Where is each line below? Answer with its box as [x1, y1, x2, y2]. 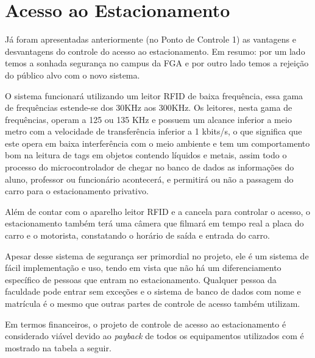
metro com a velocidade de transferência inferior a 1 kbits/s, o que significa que [5, 125, 302, 138]
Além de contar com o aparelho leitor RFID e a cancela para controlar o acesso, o [5, 205, 311, 217]
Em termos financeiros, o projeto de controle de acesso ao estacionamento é [5, 317, 286, 330]
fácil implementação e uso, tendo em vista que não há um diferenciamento [5, 261, 281, 274]
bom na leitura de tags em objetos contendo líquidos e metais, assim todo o [5, 149, 287, 161]
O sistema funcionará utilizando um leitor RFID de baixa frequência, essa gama [5, 89, 303, 102]
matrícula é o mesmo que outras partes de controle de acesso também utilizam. [5, 297, 300, 309]
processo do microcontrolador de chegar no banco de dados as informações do [5, 161, 294, 174]
